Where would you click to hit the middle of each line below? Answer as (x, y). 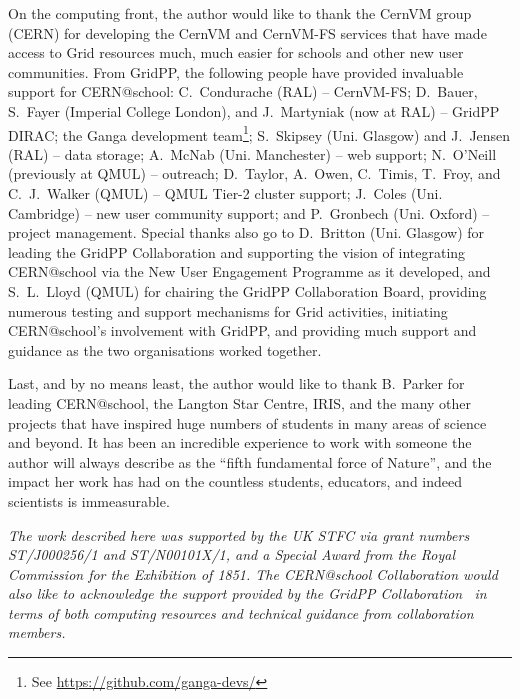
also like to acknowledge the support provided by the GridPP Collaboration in (247, 593)
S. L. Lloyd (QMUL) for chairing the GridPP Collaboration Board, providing (247, 290)
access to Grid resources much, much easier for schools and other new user (236, 52)
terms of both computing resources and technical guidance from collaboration (241, 612)
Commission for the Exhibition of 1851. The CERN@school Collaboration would (253, 573)
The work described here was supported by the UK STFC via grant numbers (239, 534)
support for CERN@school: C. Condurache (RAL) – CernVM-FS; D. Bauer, (243, 91)
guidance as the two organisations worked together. (165, 349)
